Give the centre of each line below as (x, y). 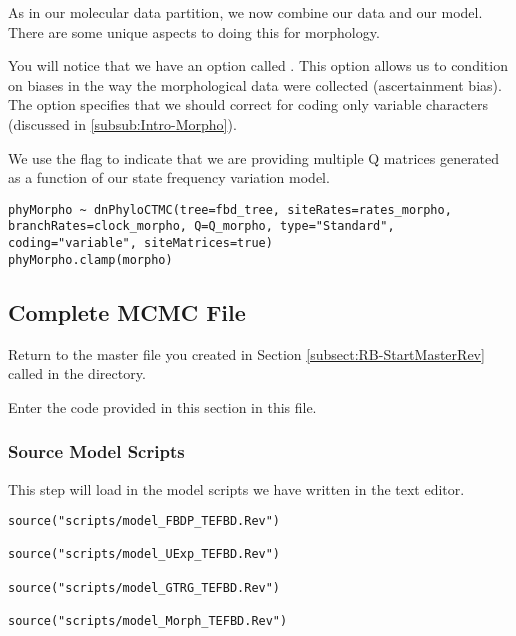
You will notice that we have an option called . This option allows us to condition (258, 65)
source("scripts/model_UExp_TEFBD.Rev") (144, 554)
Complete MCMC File (127, 311)
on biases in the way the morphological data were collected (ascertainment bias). (255, 84)
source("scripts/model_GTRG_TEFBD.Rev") (144, 587)
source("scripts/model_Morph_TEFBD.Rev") (148, 621)
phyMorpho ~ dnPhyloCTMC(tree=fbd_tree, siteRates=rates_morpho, (230, 209)
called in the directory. (77, 373)
